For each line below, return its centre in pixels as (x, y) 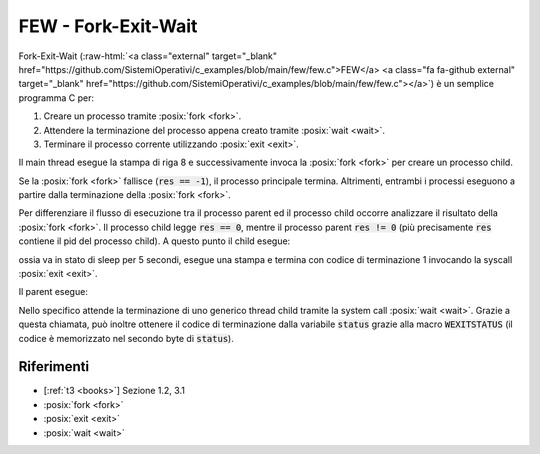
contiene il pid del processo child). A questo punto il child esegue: (154, 241)
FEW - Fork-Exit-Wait (108, 26)
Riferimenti (54, 366)
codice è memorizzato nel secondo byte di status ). (126, 338)
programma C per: (56, 97)
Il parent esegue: (53, 292)
